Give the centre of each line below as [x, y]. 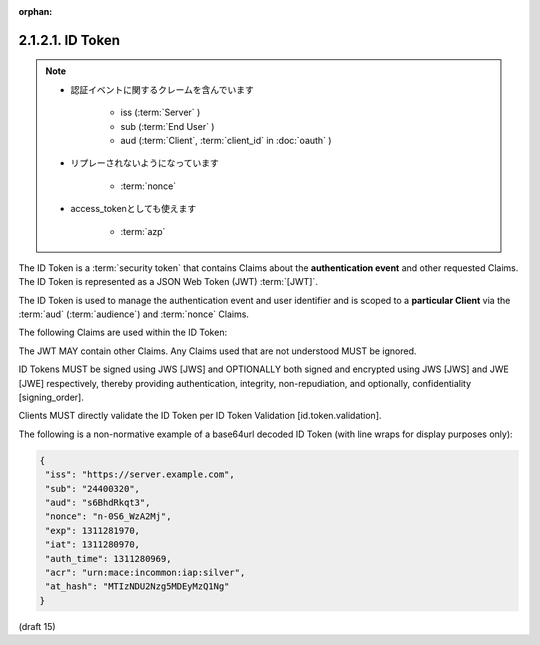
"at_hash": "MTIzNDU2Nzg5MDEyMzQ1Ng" [137, 586]
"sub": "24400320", [92, 488]
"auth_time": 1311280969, [108, 558]
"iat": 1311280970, [92, 544]
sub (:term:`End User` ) [167, 126]
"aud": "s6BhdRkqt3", [98, 502]
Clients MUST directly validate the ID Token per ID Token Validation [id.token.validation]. [200, 416]
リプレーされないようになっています [145, 163]
